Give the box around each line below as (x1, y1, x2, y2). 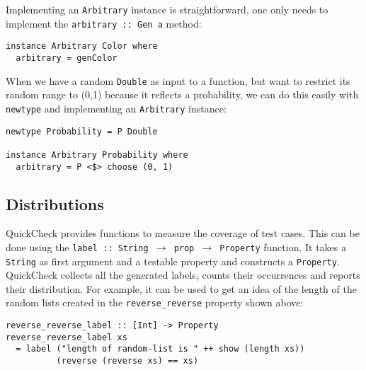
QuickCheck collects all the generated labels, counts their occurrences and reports (6, 267, 360, 282)
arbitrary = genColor (16, 52, 118, 63)
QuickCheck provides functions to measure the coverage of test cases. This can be (6, 226, 360, 241)
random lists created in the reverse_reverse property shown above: (6, 295, 304, 310)
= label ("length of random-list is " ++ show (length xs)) (16, 344, 305, 354)
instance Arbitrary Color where (6, 41, 158, 52)
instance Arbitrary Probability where (6, 149, 188, 160)
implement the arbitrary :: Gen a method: (6, 16, 202, 30)
